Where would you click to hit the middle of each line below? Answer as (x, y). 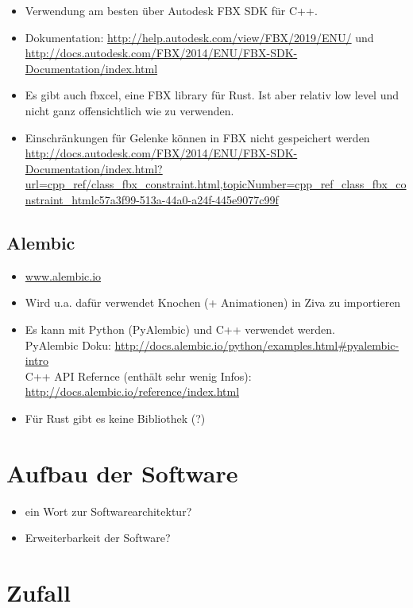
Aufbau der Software (122, 472)
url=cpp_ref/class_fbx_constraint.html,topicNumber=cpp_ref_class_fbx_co (216, 184)
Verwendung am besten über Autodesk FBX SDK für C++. (171, 10)
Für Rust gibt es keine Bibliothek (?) (115, 418)
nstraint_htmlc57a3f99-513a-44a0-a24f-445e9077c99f (152, 199)
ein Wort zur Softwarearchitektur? (108, 511)
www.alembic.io (63, 275)
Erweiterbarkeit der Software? (98, 538)
